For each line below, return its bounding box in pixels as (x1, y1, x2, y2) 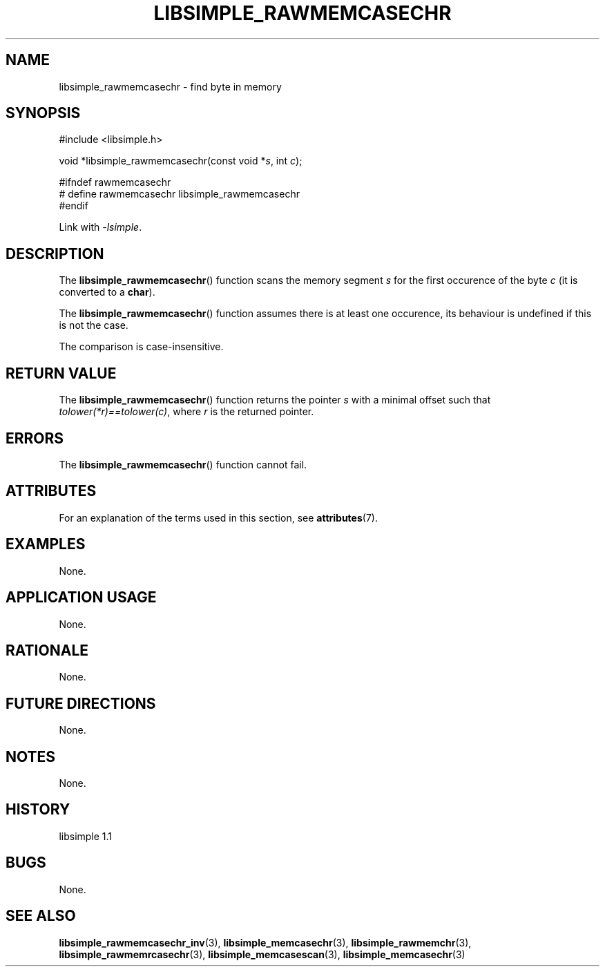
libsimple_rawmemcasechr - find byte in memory (59, 80, 282, 93)
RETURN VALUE (6, 364, 117, 382)
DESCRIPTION (6, 245, 104, 263)
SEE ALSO (6, 907, 76, 925)
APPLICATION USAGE (6, 589, 157, 607)
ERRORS (6, 429, 64, 447)
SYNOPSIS (6, 104, 81, 122)
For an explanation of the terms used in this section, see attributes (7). (59, 511, 378, 524)
